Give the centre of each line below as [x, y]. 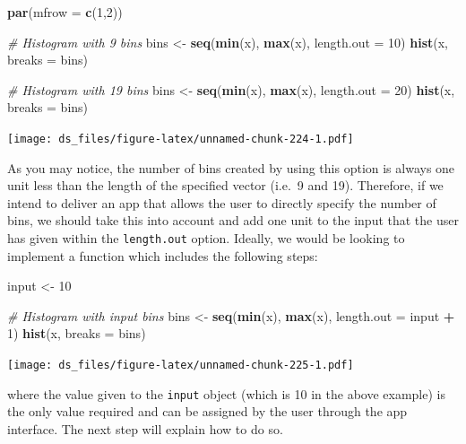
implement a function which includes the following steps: [163, 255]
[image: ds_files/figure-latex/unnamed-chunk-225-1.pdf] [181, 366]
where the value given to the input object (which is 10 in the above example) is [226, 393]
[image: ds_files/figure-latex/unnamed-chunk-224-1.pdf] [181, 139]
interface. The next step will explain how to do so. [145, 428]
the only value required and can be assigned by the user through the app [207, 411]
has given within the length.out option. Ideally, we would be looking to [206, 238]
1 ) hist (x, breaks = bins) [77, 333]
